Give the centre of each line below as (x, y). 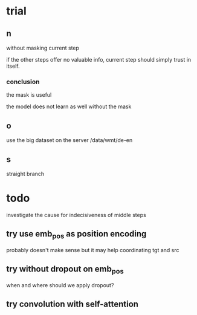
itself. (13, 66)
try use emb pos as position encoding (76, 235)
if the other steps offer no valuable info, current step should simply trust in (99, 60)
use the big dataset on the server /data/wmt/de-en (69, 140)
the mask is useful (29, 95)
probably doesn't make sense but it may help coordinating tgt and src (93, 250)
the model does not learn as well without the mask (69, 106)
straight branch (25, 174)
